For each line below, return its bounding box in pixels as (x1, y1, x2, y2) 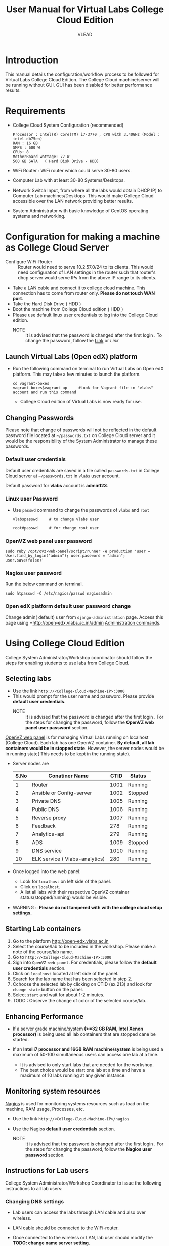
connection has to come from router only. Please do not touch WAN (12, 290, 155, 296)
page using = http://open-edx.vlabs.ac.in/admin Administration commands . (5, 619, 161, 626)
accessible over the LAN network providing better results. (12, 198, 133, 204)
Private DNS (32, 798, 61, 805)
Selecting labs (5, 674, 52, 683)
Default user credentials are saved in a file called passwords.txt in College (5, 468, 160, 474)
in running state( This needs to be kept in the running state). (5, 751, 131, 757)
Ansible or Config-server (32, 789, 92, 796)
